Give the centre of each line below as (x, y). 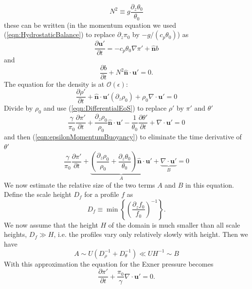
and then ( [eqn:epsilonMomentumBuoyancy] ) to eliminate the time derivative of (123, 136)
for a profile (102, 194)
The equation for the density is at (54, 84)
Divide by (18, 108)
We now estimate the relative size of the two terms (80, 184)
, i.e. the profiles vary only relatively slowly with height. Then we (151, 234)
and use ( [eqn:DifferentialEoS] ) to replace (105, 108)
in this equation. (209, 184)
